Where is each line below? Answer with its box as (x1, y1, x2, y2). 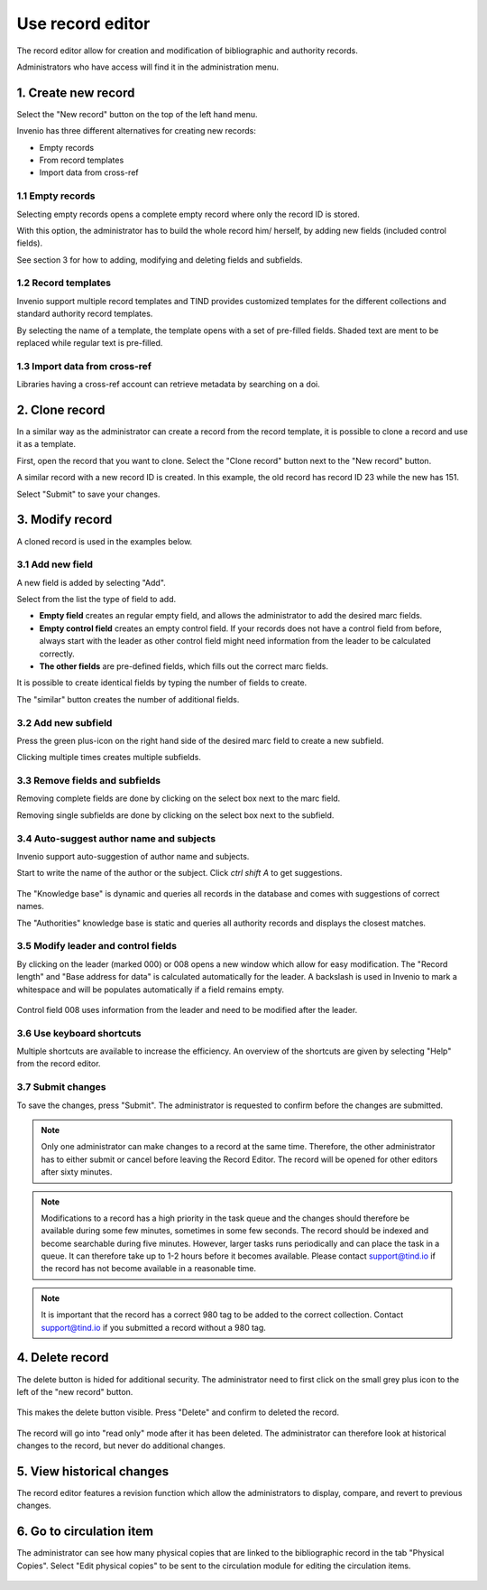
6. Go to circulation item (16, 1524, 153, 1539)
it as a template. (16, 439, 77, 450)
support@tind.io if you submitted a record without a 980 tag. (41, 1322, 266, 1333)
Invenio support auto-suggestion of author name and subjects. (16, 851, 250, 862)
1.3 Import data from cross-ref (16, 359, 152, 372)
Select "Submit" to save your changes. (16, 488, 161, 499)
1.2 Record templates (16, 276, 112, 289)
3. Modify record (16, 512, 113, 527)
